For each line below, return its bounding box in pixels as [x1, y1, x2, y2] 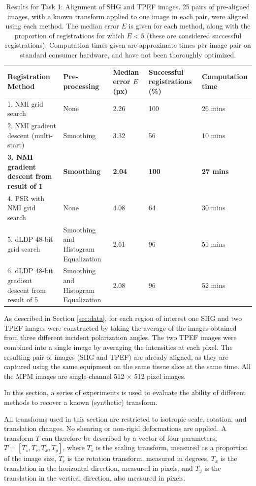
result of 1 [7, 180, 43, 191]
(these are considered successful [147, 30, 242, 40]
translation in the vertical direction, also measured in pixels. [4, 473, 186, 483]
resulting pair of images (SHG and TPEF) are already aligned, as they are [4, 351, 228, 362]
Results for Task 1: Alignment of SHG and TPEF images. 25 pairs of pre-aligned [6, 1, 250, 11]
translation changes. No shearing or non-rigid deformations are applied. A [4, 423, 226, 433]
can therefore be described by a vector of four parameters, [42, 432, 217, 443]
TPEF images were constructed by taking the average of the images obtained [4, 322, 237, 333]
